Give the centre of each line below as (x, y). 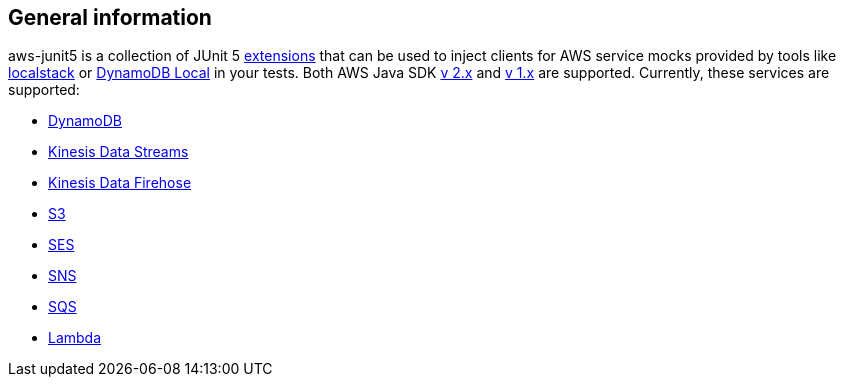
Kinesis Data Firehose (120, 183)
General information (110, 17)
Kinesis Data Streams (118, 152)
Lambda (75, 338)
